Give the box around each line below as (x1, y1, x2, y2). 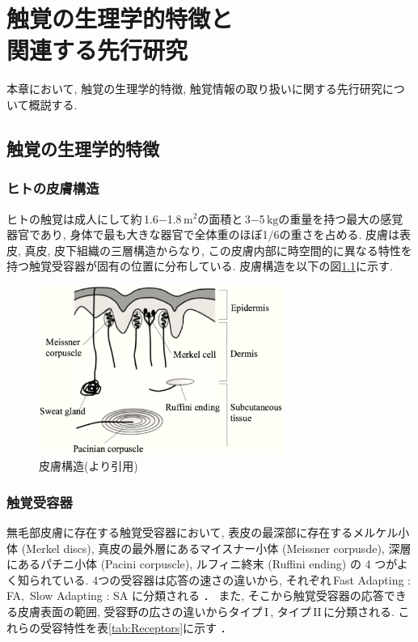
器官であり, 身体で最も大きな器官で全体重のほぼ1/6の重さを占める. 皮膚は (6, 226, 399, 243)
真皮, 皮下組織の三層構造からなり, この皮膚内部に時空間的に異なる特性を (24, 241, 412, 258)
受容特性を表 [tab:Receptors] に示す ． (40, 619, 232, 636)
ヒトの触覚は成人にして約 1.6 (6, 210, 158, 227)
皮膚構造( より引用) (39, 457, 138, 474)
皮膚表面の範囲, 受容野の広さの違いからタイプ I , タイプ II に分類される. (17, 602, 395, 619)
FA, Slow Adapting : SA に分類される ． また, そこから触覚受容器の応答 (6, 587, 384, 604)
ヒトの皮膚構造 (6, 178, 99, 198)
